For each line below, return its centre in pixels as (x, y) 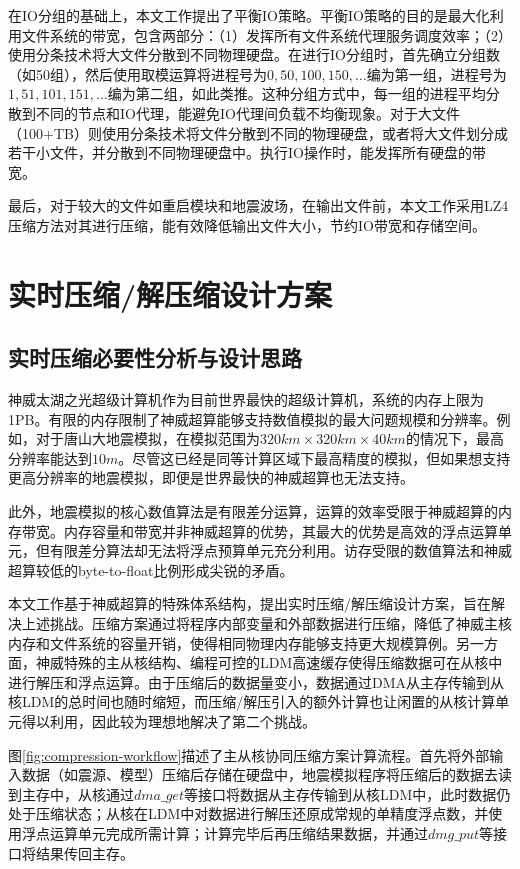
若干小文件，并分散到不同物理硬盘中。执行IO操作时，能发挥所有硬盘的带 (247, 152)
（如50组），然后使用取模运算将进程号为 (137, 73)
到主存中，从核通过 (71, 793)
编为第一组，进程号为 (436, 73)
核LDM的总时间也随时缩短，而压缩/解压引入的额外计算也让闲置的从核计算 (252, 701)
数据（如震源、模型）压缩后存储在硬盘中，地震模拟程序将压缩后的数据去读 (266, 774)
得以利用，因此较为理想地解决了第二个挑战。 (168, 721)
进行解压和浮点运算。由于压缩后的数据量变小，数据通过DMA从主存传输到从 (256, 681)
